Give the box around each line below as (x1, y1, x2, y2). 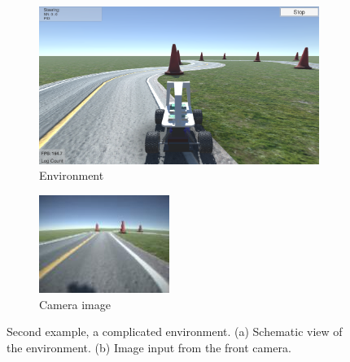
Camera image (39, 295, 111, 312)
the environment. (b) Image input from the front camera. (7, 338, 291, 355)
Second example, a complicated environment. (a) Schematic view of (7, 323, 343, 340)
